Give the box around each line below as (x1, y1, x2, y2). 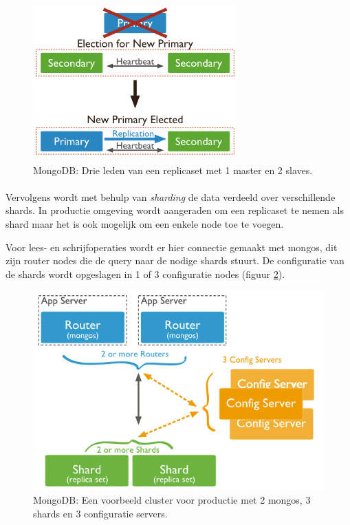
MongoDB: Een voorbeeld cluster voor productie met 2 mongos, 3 (33, 493, 311, 507)
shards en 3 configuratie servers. (33, 506, 168, 520)
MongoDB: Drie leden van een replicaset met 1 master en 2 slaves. (33, 162, 313, 177)
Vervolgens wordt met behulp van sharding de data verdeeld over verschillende (6, 189, 336, 204)
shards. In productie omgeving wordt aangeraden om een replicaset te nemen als (6, 203, 344, 217)
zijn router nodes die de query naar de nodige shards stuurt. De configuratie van (6, 253, 344, 268)
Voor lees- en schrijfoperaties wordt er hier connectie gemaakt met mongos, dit (6, 239, 338, 254)
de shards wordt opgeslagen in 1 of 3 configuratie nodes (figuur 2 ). (6, 266, 285, 281)
